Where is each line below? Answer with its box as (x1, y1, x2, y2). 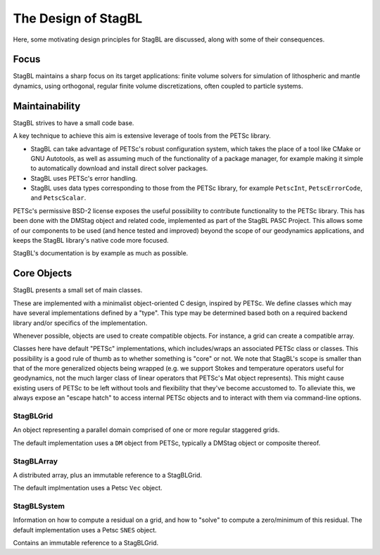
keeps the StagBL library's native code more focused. (13, 236, 169, 245)
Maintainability (13, 100, 81, 112)
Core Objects (13, 267, 72, 279)
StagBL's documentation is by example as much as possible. (13, 249, 189, 257)
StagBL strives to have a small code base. (13, 118, 134, 127)
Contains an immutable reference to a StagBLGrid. (13, 539, 159, 547)
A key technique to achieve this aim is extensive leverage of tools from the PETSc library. (13, 132, 271, 140)
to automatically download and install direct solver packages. (30, 164, 208, 172)
